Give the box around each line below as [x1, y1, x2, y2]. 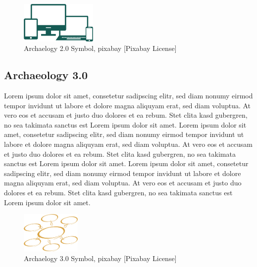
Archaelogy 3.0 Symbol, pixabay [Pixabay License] [24, 253, 177, 264]
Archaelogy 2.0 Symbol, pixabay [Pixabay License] [24, 43, 177, 53]
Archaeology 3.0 [4, 67, 88, 83]
